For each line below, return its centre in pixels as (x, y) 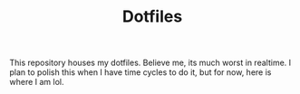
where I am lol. (37, 82)
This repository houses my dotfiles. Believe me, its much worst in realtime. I (150, 63)
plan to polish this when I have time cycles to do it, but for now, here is (140, 72)
